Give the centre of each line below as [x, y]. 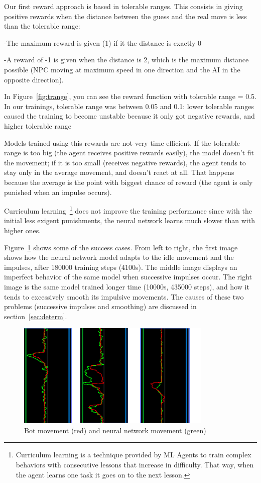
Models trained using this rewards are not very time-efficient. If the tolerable [122, 142]
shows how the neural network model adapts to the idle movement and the [119, 257]
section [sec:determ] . [36, 316]
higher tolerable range [38, 125]
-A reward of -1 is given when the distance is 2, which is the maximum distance [126, 60]
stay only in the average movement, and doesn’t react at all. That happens [119, 172]
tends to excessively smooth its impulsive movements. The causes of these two [124, 296]
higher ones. [23, 230]
